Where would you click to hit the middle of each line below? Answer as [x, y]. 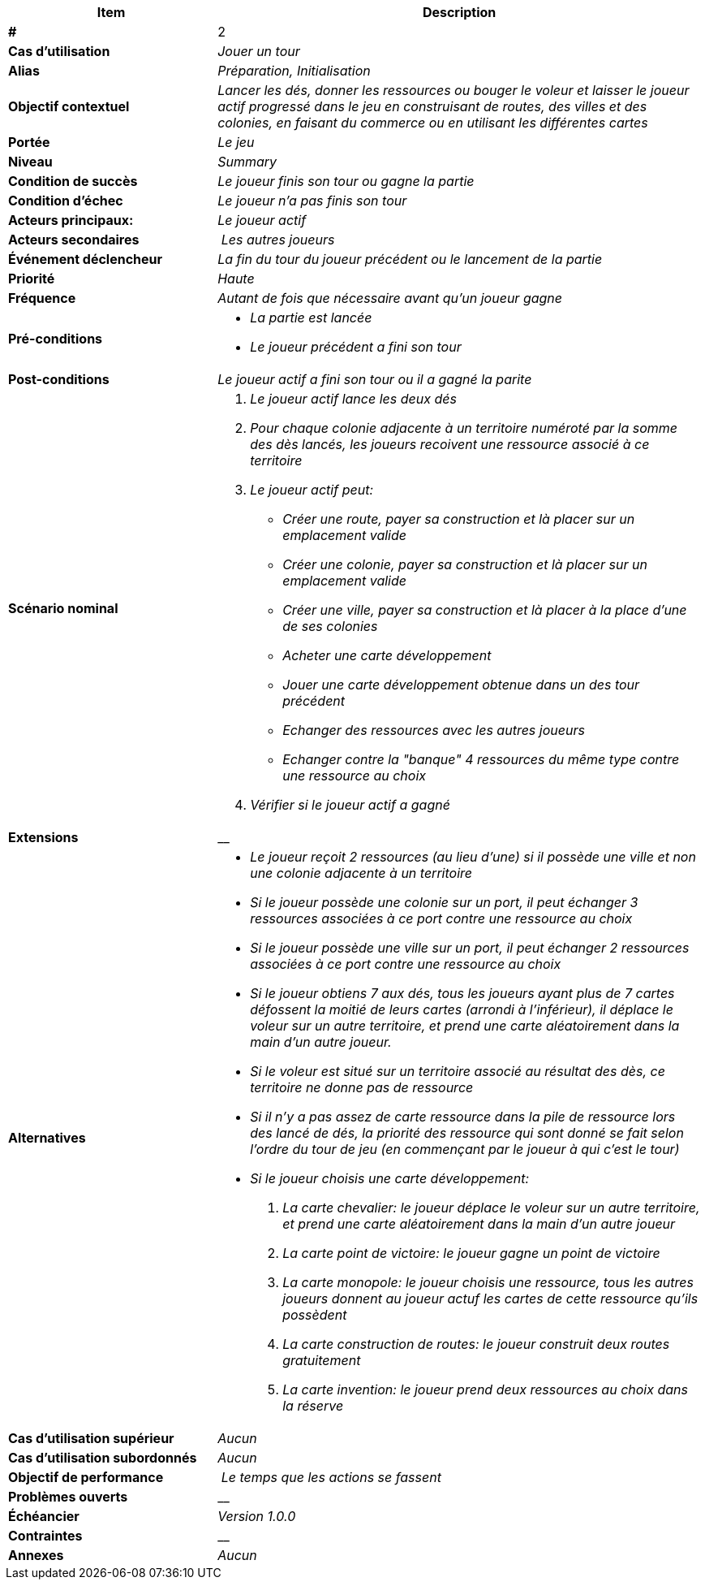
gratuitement [322, 1360]
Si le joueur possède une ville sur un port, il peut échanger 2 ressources [470, 948]
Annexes [36, 1555]
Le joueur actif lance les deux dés [353, 399]
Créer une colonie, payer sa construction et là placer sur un [465, 564]
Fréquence [42, 298]
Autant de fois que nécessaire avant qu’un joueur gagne [390, 298]
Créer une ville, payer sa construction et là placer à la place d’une [485, 610]
